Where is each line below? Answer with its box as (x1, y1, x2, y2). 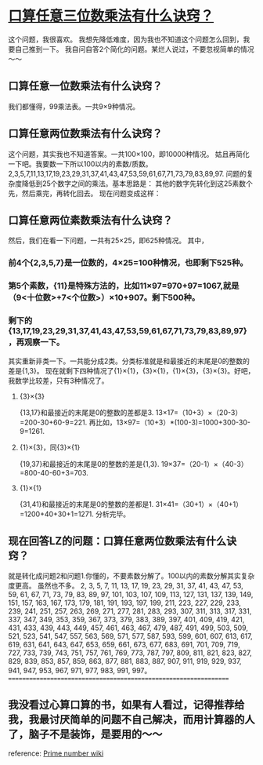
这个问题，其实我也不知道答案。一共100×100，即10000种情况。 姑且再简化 (8, 149, 250, 158)
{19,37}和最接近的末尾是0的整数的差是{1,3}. (19, 459, 160, 468)
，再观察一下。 (8, 337, 65, 348)
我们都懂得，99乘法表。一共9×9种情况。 (8, 101, 139, 111)
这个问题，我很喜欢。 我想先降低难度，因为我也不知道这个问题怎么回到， (8, 35, 243, 44)
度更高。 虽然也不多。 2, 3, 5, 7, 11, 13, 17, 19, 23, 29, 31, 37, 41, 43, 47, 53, (8, 581, 244, 591)
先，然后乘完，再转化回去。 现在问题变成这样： (8, 188, 161, 198)
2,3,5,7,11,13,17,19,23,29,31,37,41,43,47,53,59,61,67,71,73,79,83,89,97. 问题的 (8, 169, 247, 178)
